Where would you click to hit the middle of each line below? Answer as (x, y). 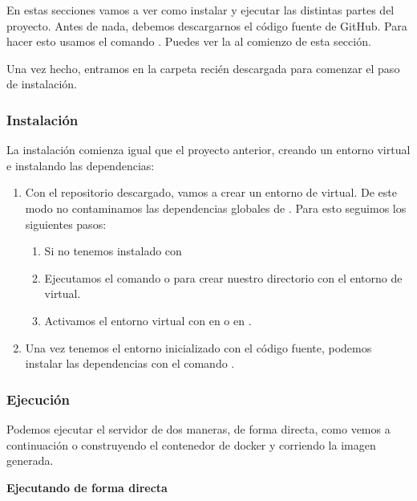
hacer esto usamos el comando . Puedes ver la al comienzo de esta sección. (189, 41)
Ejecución (38, 399)
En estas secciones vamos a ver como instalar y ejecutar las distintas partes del (200, 10)
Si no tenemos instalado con (113, 251)
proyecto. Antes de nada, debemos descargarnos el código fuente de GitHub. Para (207, 25)
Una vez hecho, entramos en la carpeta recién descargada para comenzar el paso (203, 68)
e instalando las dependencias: (81, 165)
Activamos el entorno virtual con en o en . (148, 320)
